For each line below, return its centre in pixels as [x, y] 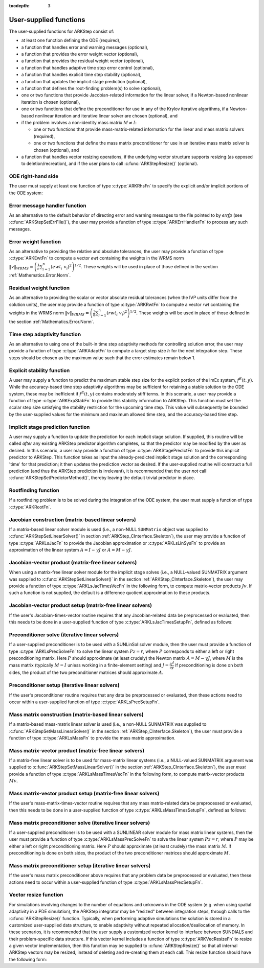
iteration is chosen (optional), [51, 102]
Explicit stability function [40, 370]
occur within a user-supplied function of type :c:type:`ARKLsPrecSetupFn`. [84, 702]
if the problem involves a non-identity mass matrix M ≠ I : [79, 122]
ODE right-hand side [34, 176]
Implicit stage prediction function [49, 427]
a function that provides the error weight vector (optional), [80, 54]
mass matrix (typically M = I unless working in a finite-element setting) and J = [89, 665]
